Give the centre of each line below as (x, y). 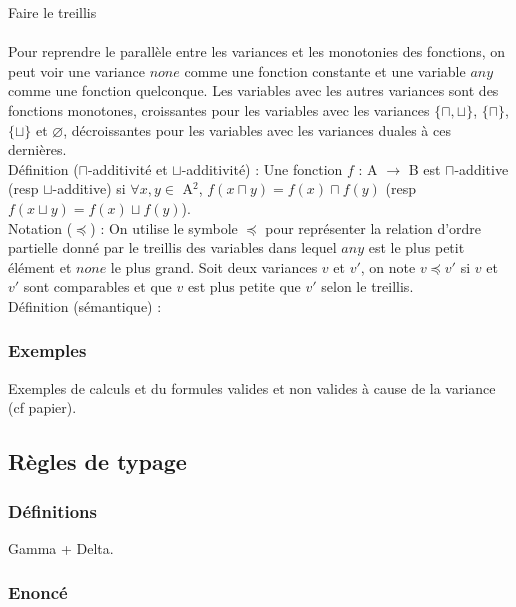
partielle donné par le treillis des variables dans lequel (172, 247)
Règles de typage (97, 461)
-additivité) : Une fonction (262, 168)
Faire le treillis (52, 12)
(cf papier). (42, 407)
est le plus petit (416, 247)
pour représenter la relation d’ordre (373, 227)
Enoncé (38, 592)
